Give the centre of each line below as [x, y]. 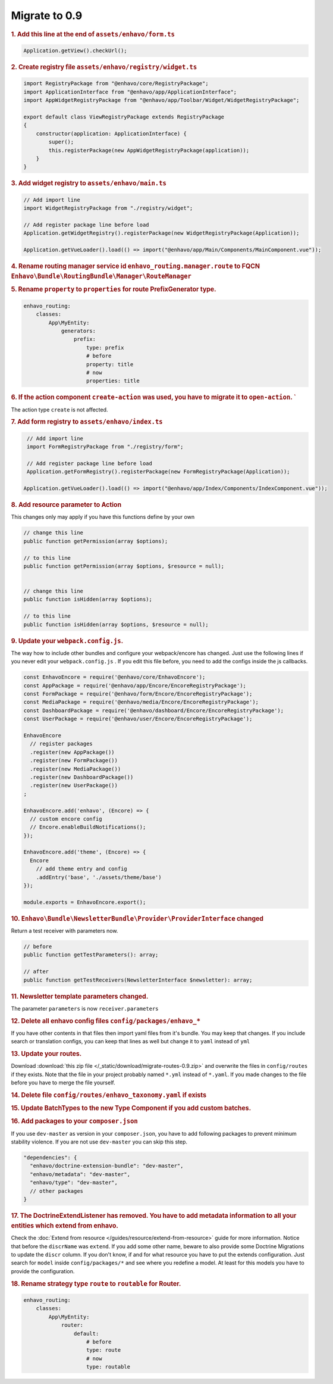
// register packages [62, 744]
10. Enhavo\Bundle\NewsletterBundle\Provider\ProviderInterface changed [137, 918]
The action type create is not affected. [59, 409]
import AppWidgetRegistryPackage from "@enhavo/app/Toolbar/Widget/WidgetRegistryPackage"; [161, 100]
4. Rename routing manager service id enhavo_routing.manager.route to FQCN [135, 266]
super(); [61, 142]
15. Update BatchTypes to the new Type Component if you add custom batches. [131, 1108]
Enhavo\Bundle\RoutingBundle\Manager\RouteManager [101, 276]
